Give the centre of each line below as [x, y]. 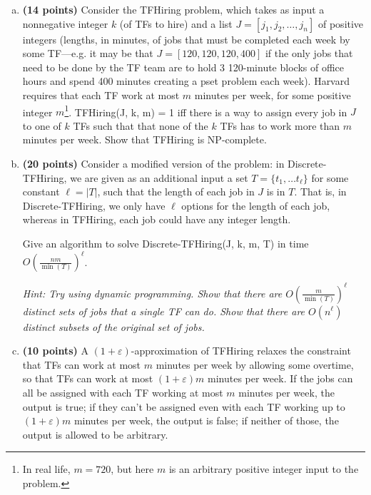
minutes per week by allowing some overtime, [255, 364]
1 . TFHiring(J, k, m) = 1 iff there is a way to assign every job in [206, 111]
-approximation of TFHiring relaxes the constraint [241, 351]
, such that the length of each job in [176, 192]
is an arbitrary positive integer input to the [264, 469]
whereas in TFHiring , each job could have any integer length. [157, 219]
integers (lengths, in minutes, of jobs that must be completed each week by [186, 39]
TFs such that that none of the [141, 125]
